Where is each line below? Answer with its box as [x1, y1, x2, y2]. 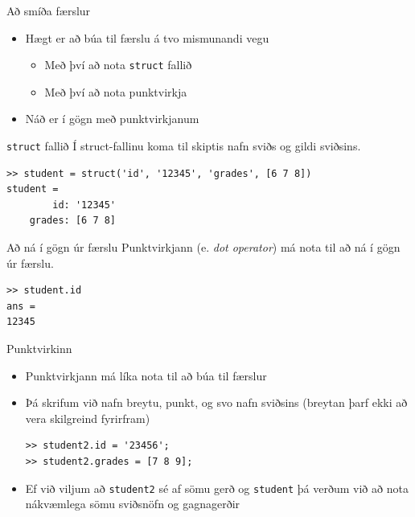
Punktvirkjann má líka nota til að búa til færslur [25, 367, 267, 384]
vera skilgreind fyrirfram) [25, 409, 150, 426]
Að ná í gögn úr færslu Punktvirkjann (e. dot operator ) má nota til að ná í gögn [6, 239, 401, 256]
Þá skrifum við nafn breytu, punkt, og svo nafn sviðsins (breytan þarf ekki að [25, 394, 408, 411]
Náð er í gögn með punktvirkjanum [25, 110, 199, 127]
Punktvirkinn [6, 340, 72, 357]
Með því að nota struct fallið [44, 56, 192, 73]
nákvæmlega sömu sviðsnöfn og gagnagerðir [25, 495, 240, 512]
